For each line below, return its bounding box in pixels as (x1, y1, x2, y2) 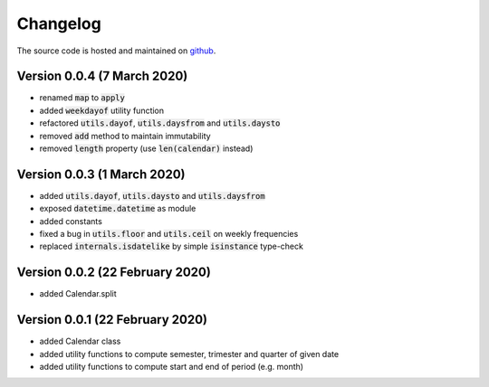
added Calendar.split (39, 288, 117, 299)
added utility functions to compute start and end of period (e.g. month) (39, 362, 303, 373)
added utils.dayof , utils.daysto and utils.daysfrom (39, 190, 266, 201)
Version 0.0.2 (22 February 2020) (16, 265, 212, 280)
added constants (39, 215, 103, 226)
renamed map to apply (39, 92, 126, 103)
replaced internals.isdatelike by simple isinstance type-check (39, 241, 303, 252)
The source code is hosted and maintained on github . (16, 45, 216, 56)
